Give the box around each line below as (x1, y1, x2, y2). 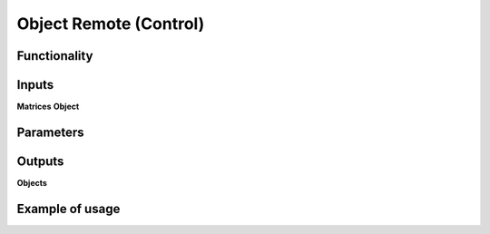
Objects (16, 178, 47, 188)
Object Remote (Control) (16, 14, 205, 34)
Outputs (16, 153, 64, 169)
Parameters (16, 124, 84, 140)
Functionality (16, 48, 93, 63)
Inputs (16, 77, 54, 93)
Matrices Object (16, 101, 80, 112)
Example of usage (16, 200, 121, 217)
